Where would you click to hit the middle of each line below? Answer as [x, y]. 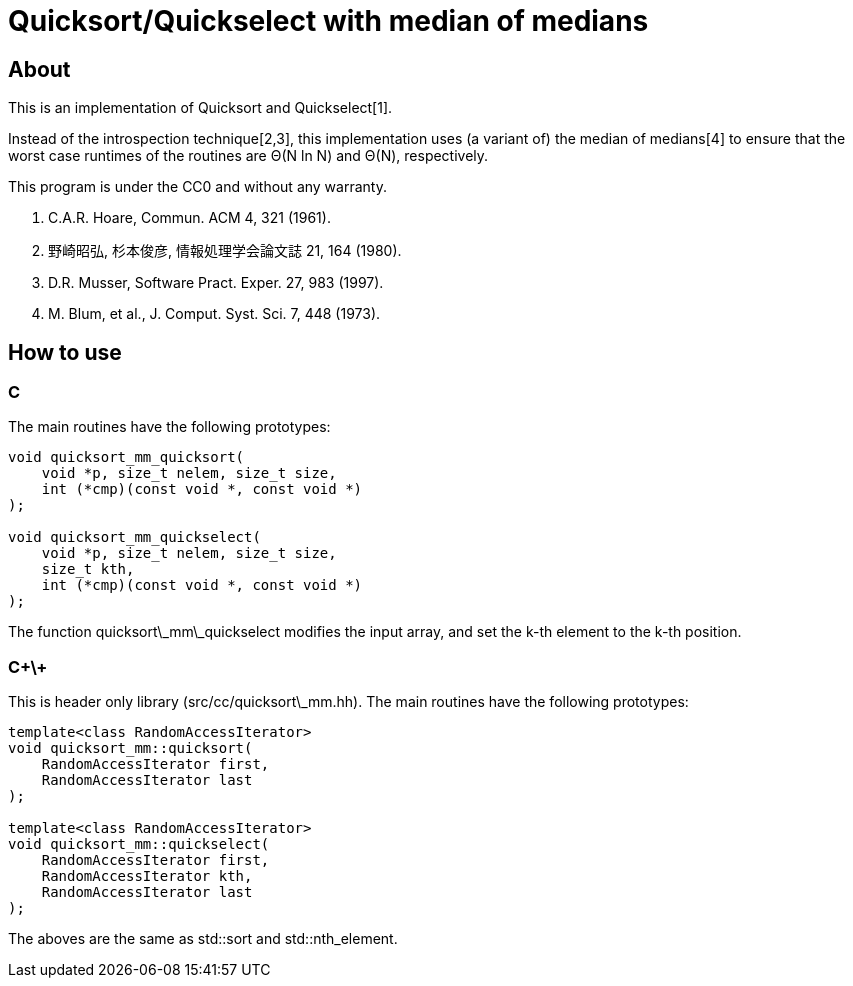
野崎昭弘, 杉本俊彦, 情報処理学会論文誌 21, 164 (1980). [225, 251]
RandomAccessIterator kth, [147, 876]
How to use [65, 352]
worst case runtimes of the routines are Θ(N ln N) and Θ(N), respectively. [248, 156]
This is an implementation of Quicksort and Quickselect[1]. [200, 108]
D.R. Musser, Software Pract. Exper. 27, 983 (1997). [216, 283]
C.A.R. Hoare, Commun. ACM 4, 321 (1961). [189, 218]
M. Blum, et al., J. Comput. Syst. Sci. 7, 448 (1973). [214, 314]
